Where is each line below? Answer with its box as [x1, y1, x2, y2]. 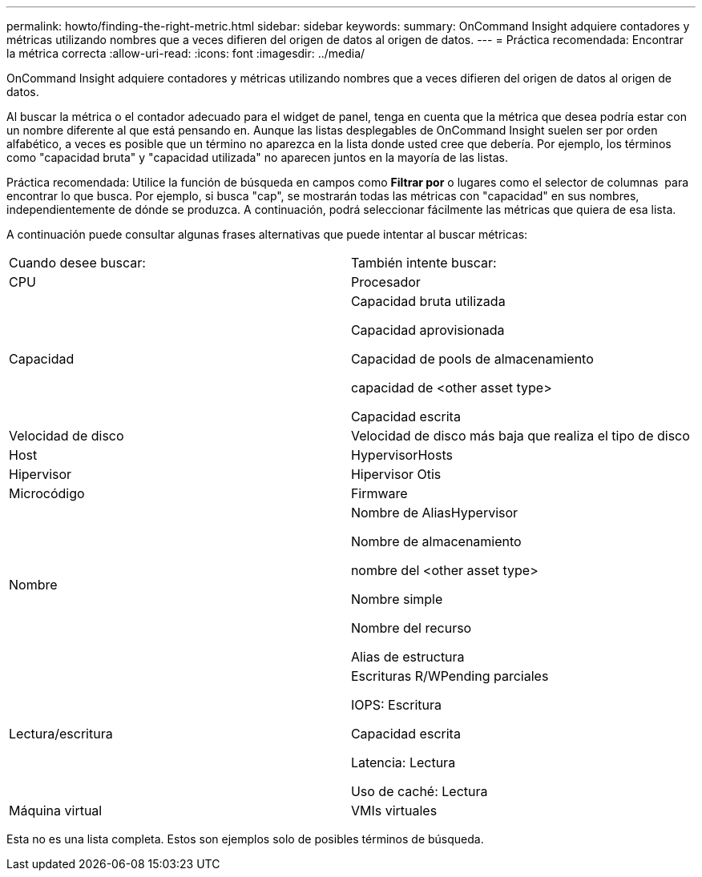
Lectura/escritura [9, 726, 113, 742]
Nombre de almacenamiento [350, 533, 522, 549]
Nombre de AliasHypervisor [350, 505, 518, 521]
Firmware [350, 485, 408, 501]
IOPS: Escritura [350, 697, 442, 713]
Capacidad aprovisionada [350, 322, 505, 338]
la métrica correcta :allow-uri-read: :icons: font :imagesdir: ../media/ [6, 46, 365, 60]
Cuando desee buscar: [9, 255, 146, 271]
